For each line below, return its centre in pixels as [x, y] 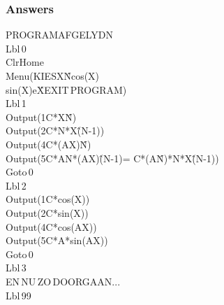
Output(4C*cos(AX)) [51, 226]
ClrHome [25, 62]
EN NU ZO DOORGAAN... [63, 281]
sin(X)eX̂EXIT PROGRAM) [66, 89]
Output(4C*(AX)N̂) [48, 144]
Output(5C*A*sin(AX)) [57, 240]
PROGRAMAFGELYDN [60, 35]
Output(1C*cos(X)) [48, 199]
